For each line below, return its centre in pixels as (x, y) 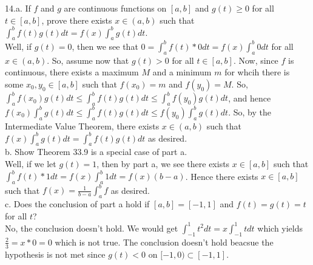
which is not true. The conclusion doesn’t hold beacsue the (164, 242)
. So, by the (250, 112)
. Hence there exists (222, 176)
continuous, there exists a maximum (72, 72)
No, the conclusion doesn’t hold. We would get (92, 228)
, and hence (250, 98)
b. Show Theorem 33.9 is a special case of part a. (96, 152)
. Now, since (256, 60)
